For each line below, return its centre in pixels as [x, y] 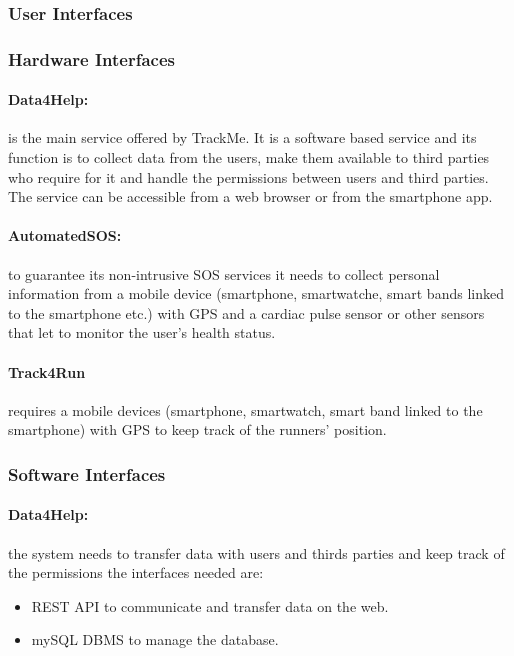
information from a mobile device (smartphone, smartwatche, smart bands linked [256, 293]
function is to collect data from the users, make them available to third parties [249, 157]
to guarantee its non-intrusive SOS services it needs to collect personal [224, 273]
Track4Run [47, 371]
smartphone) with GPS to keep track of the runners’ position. [197, 429]
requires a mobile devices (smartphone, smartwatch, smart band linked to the [245, 409]
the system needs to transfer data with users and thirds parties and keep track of [256, 552]
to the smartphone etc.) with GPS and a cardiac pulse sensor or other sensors [246, 312]
